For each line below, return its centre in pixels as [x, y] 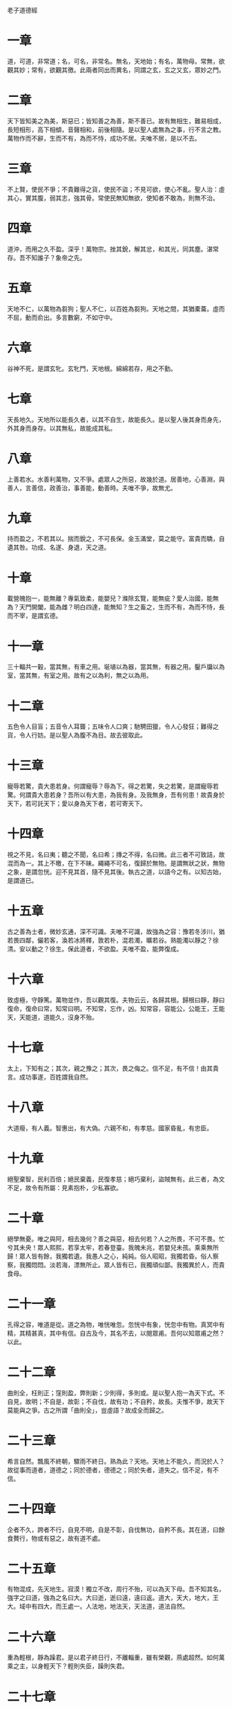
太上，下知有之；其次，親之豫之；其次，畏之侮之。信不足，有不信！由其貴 [113, 1068]
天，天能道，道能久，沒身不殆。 [52, 1017]
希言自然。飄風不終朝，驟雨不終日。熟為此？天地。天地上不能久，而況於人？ [116, 1461]
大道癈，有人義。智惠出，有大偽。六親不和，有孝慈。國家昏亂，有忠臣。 [110, 1128]
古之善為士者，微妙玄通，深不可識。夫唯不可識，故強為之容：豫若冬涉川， [113, 932]
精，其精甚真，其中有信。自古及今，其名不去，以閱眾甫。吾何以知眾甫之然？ [116, 1333]
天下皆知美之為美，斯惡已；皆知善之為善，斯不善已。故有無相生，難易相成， [116, 120]
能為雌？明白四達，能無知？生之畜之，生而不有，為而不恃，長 [137, 607]
